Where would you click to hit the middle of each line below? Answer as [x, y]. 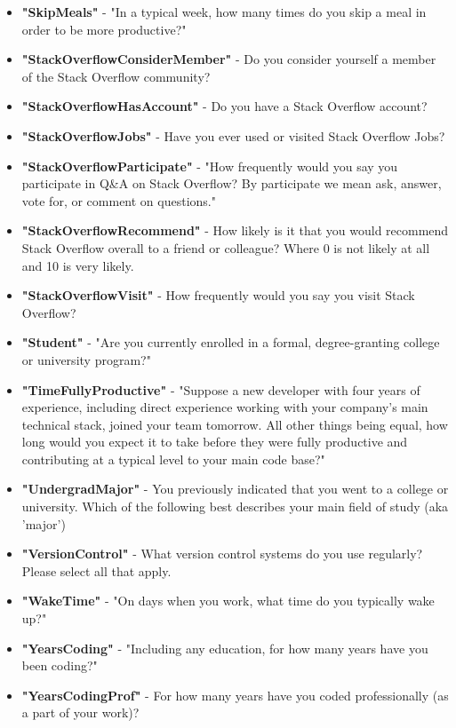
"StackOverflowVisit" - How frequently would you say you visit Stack [218, 295]
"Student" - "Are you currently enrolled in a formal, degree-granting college [231, 342]
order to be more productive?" [104, 29]
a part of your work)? [80, 712]
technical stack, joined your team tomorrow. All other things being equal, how [235, 424]
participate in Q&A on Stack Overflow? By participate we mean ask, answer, [232, 183]
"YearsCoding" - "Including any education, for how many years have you [225, 648]
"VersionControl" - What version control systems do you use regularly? [222, 554]
